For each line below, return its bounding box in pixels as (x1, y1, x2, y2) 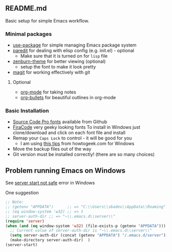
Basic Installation (5, 107, 49, 114)
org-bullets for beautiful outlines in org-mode (20, 95, 116, 101)
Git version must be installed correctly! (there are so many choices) (12, 151, 155, 157)
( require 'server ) (5, 218, 45, 224)
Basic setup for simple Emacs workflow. (5, 17, 90, 24)
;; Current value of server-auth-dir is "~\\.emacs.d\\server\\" (10, 228, 153, 233)
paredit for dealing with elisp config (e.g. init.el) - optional (12, 48, 135, 54)
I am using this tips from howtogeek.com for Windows (20, 141, 135, 147)
